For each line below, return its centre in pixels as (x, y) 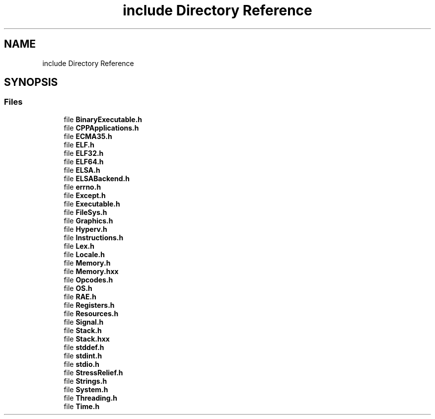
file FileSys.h (85, 212)
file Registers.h (89, 305)
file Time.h (82, 406)
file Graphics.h (88, 220)
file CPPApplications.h (101, 128)
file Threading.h (91, 398)
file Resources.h (91, 313)
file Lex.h (79, 246)
